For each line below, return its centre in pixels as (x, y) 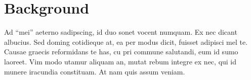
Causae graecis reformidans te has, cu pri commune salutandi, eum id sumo (121, 52)
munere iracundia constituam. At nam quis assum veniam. (95, 71)
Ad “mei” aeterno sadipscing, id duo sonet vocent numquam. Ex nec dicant (121, 32)
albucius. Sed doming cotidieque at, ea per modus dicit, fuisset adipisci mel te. (126, 42)
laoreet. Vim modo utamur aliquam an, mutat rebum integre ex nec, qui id (120, 61)
